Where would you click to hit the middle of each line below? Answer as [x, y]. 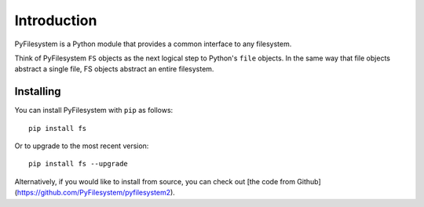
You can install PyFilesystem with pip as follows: [94, 111]
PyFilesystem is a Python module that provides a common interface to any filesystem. [153, 44]
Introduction [56, 20]
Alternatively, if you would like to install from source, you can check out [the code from [155, 181]
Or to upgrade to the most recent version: [82, 146]
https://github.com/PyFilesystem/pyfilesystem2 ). [96, 193]
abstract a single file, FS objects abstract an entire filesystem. [114, 69]
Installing [38, 91]
